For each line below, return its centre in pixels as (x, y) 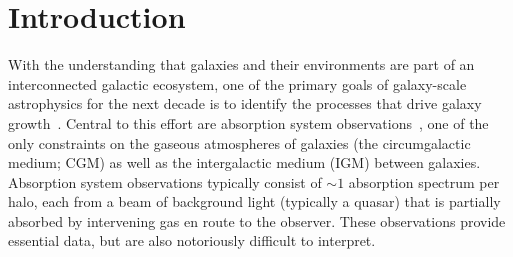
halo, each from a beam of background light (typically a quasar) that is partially (254, 201)
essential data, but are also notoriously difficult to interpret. (192, 240)
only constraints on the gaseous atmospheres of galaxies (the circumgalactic (239, 142)
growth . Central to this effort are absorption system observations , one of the (248, 122)
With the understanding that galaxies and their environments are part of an (241, 64)
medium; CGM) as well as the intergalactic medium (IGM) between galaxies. (244, 162)
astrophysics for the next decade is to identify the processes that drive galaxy (245, 103)
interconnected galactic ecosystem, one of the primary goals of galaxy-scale (237, 83)
